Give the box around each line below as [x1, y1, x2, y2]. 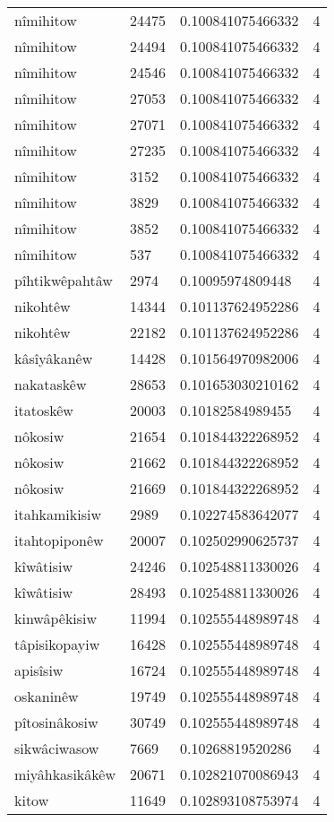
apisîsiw [14, 660, 64, 680]
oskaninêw [14, 686, 79, 706]
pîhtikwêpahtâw [14, 270, 113, 290]
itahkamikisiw [14, 504, 101, 524]
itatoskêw [14, 400, 73, 420]
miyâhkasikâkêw [14, 764, 116, 784]
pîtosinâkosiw [14, 712, 98, 732]
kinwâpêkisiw [14, 608, 98, 628]
